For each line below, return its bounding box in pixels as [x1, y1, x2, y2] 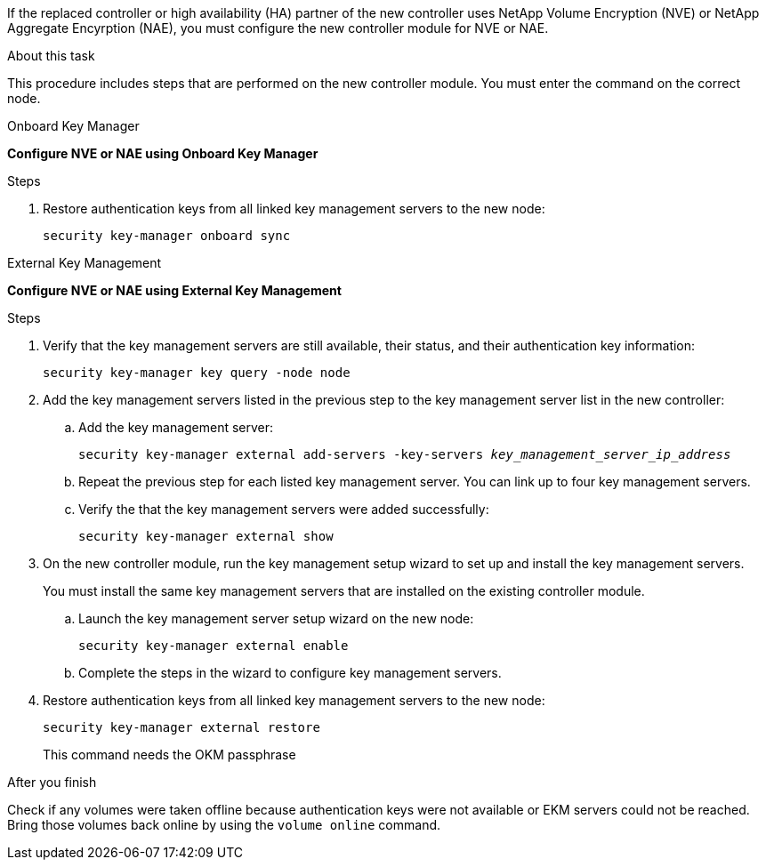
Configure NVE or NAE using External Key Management [7, 283, 342, 298]
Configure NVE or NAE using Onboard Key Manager [7, 146, 318, 161]
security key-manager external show [78, 529, 334, 543]
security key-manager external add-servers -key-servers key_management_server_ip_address [78, 447, 731, 462]
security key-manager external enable [78, 638, 349, 653]
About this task [7, 48, 95, 63]
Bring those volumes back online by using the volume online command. [7, 817, 441, 832]
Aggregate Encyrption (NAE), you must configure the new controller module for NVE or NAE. [7, 20, 549, 36]
